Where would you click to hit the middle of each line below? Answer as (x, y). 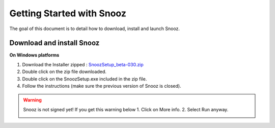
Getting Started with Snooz (68, 13)
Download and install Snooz (54, 43)
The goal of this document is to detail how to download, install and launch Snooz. (95, 29)
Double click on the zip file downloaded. (64, 72)
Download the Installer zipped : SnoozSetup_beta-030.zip (83, 64)
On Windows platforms (34, 55)
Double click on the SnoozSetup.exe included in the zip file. (85, 79)
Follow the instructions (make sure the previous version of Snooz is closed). (102, 86)
